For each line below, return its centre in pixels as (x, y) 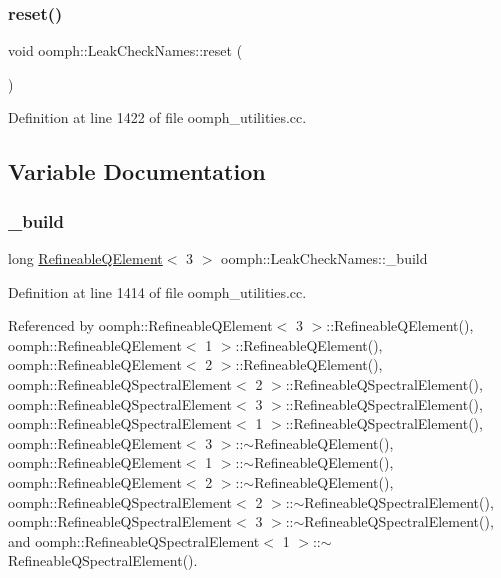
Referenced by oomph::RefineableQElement (140, 325)
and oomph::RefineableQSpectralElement (134, 540)
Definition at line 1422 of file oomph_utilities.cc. (157, 117)
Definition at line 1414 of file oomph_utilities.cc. (157, 291)
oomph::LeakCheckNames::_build (324, 258)
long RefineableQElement (85, 258)
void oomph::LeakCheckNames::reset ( (125, 50)
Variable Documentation (137, 171)
